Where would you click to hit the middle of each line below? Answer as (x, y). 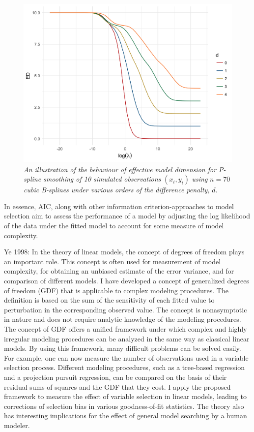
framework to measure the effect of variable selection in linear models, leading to (125, 396)
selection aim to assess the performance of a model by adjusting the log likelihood (127, 216)
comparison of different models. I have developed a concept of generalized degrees (127, 280)
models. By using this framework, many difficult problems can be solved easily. (123, 348)
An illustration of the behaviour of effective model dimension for (120, 169)
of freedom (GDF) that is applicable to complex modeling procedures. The (116, 290)
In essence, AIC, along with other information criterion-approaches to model (119, 206)
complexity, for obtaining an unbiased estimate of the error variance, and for (119, 271)
